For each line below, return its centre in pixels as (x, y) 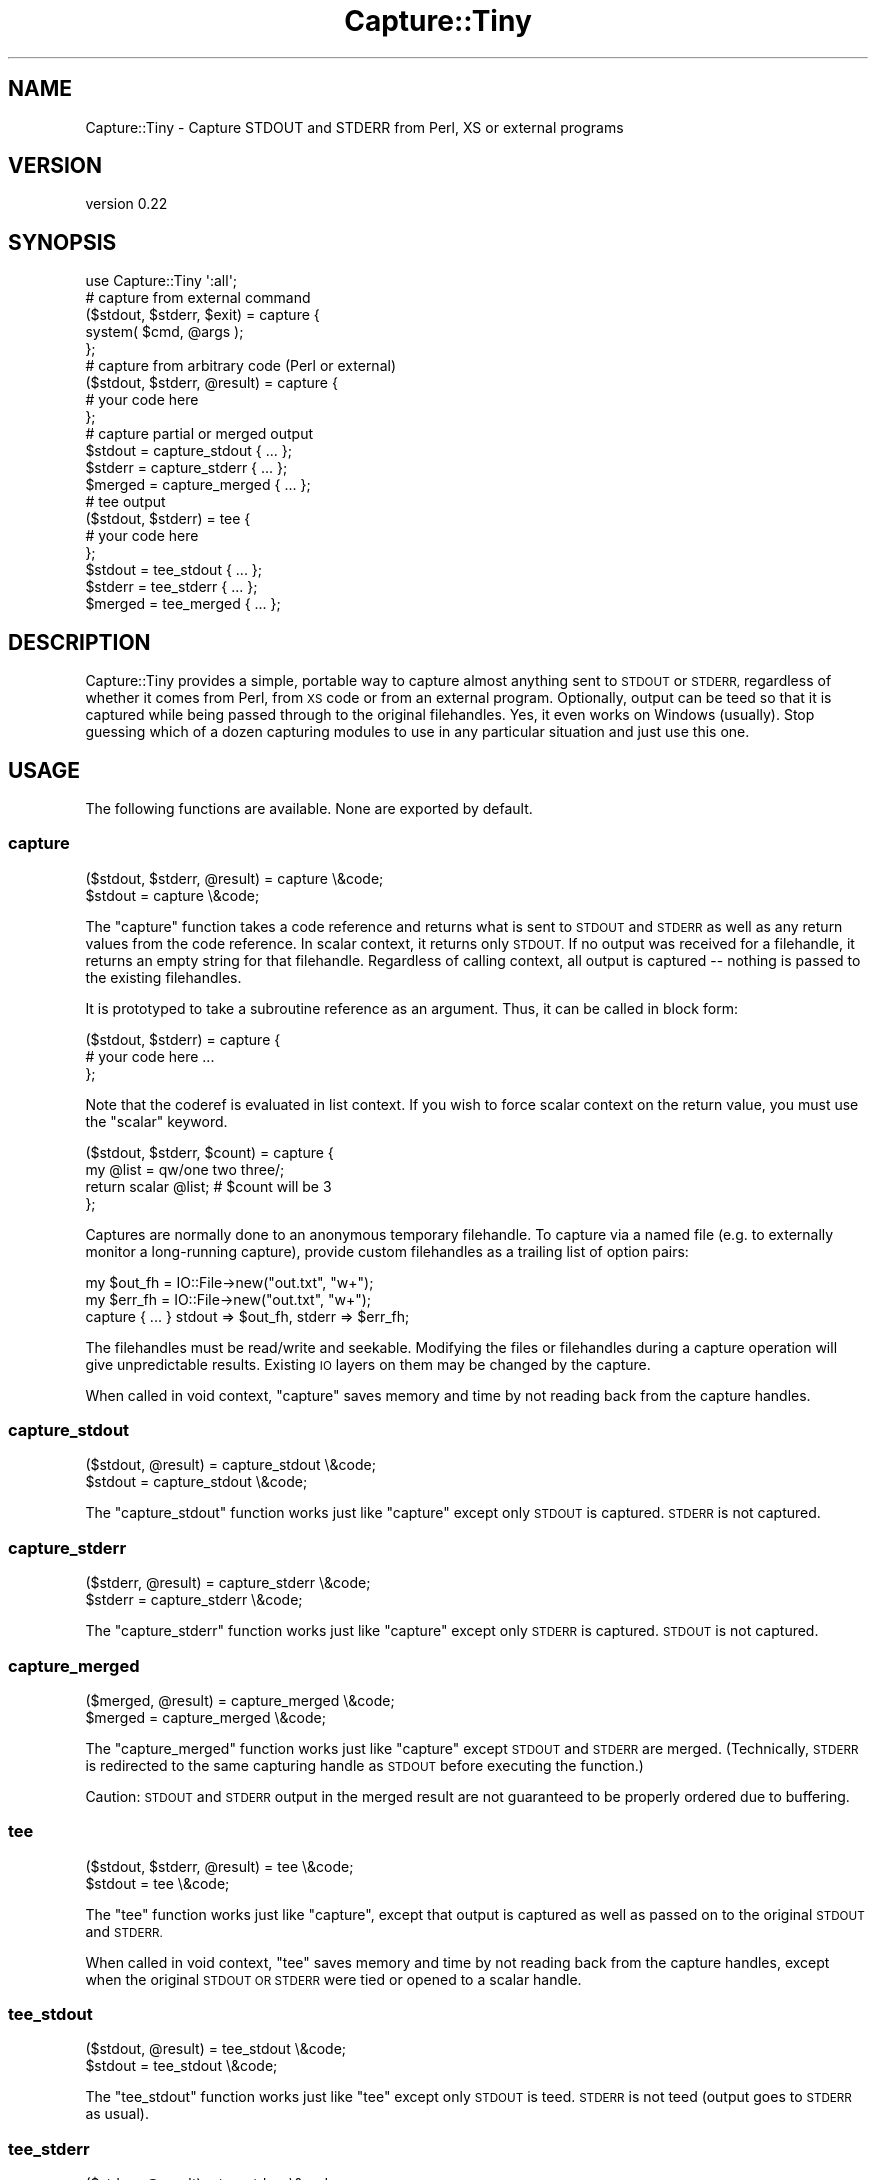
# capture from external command (198, 298)
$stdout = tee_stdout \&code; (181, 2066)
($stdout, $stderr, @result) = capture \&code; (234, 878)
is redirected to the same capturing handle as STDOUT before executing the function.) (364, 1765)
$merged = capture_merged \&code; (205, 1717)
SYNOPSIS (62, 242)
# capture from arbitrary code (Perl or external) (241, 366)
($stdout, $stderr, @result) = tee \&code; (219, 1866)
